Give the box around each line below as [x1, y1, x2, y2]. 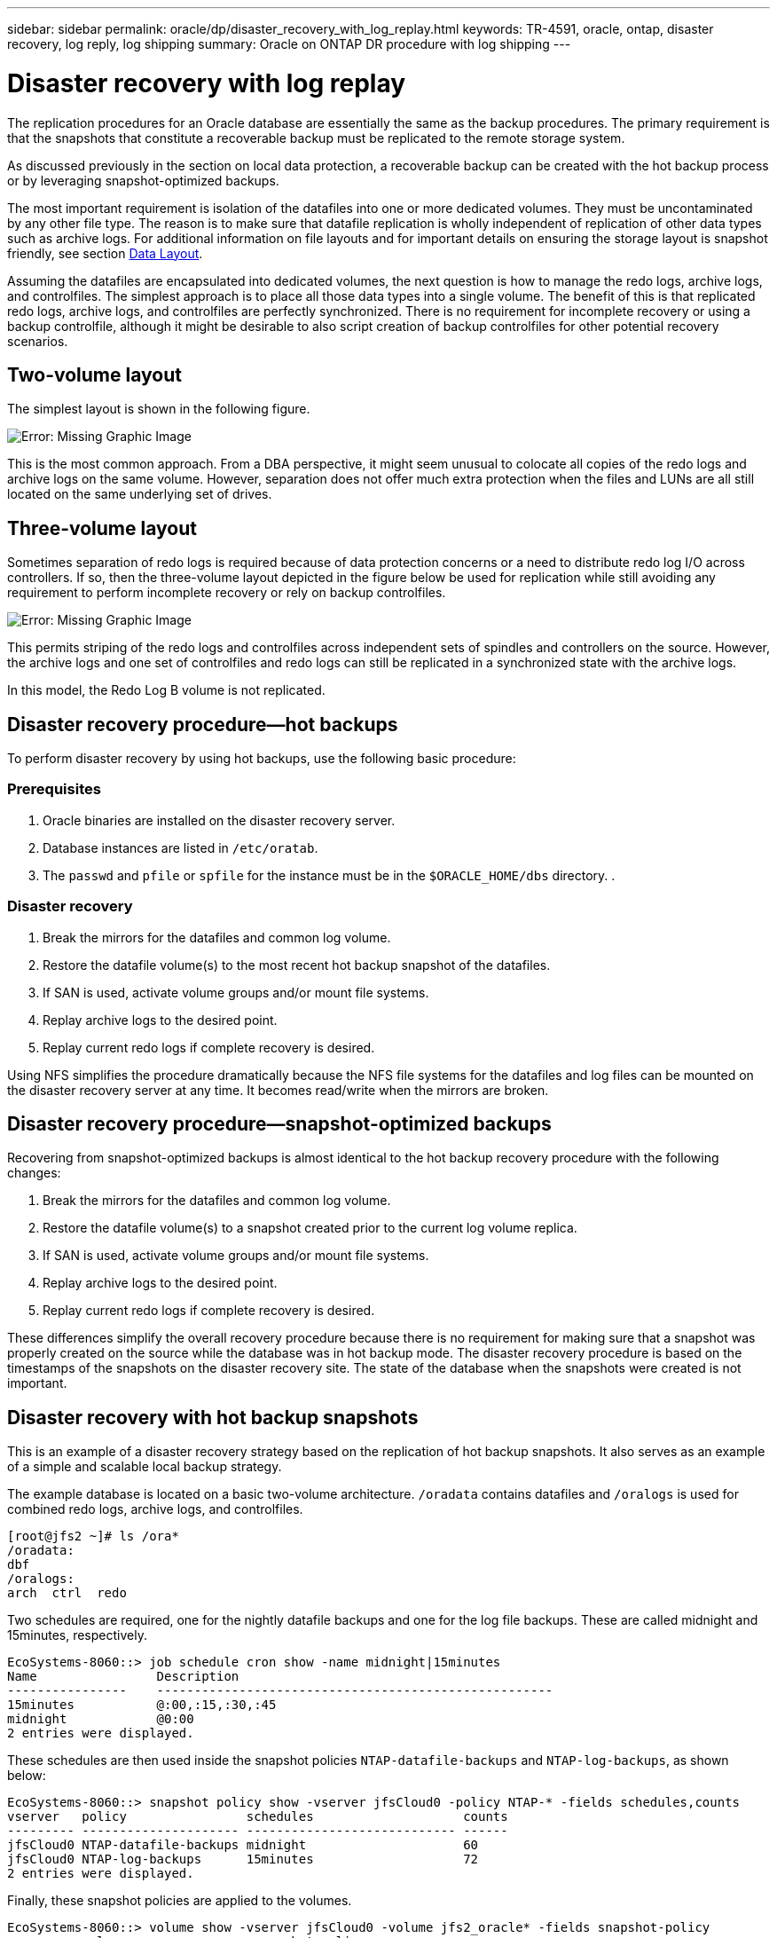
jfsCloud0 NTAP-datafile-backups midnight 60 [7, 1838, 479, 1853]
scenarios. [7, 333, 68, 349]
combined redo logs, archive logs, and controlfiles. [7, 1501, 303, 1517]
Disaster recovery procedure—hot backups [7, 713, 398, 736]
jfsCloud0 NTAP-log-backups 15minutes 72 [7, 1852, 479, 1867]
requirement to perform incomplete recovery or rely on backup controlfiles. [7, 585, 446, 601]
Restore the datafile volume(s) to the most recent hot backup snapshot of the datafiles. [43, 957, 551, 973]
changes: [7, 1165, 61, 1181]
